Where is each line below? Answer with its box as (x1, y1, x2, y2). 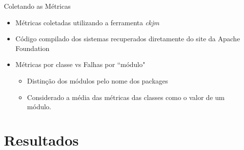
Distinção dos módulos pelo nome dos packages (27, 75, 168, 85)
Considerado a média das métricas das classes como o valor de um (27, 92, 225, 102)
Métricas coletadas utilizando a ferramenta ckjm (15, 17, 160, 27)
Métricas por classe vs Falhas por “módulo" (15, 59, 145, 69)
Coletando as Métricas (4, 1, 71, 11)
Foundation (15, 43, 50, 53)
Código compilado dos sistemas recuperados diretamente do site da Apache (15, 33, 240, 44)
